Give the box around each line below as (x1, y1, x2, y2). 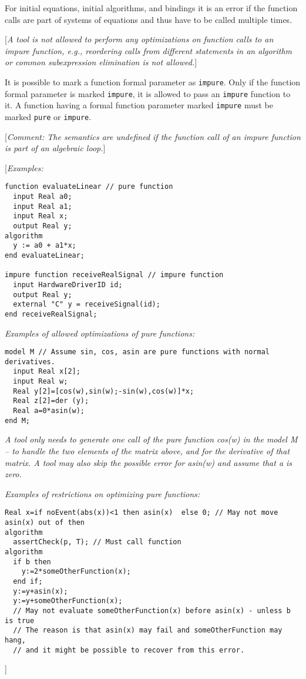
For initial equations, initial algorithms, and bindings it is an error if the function (5, 2, 298, 14)
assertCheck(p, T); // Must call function (13, 538, 181, 547)
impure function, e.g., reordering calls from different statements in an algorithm (5, 44, 292, 56)
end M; (5, 416, 30, 425)
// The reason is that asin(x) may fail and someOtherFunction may (13, 626, 283, 635)
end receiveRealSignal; (5, 309, 97, 318)
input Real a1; (13, 202, 72, 211)
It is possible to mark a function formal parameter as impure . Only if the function (5, 75, 301, 88)
